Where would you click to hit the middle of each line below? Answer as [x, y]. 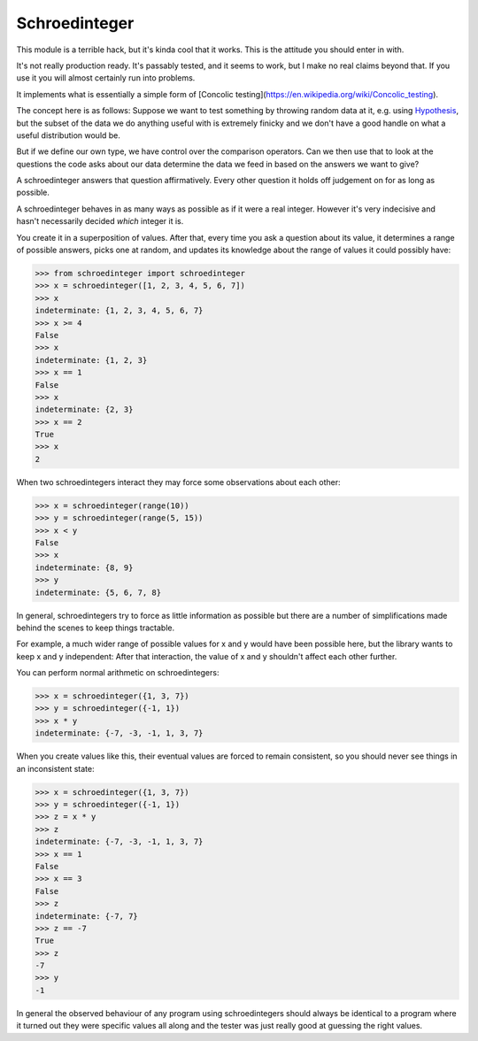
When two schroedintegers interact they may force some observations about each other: [178, 482]
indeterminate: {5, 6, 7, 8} [98, 592]
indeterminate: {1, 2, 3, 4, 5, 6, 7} [119, 311]
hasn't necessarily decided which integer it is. [100, 221]
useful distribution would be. [69, 135]
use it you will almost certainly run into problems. [106, 78]
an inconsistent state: [55, 768]
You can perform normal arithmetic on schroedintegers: [118, 673]
